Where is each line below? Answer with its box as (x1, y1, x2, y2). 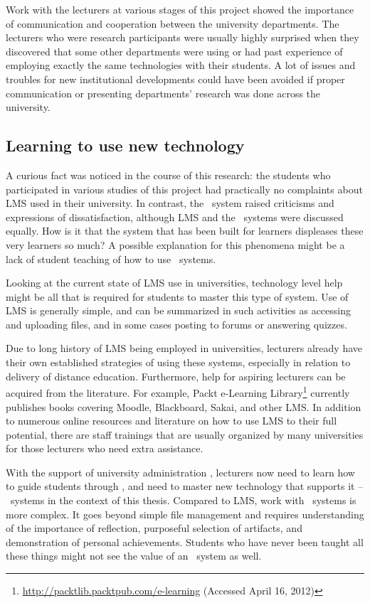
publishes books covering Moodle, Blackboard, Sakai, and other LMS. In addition (6, 399, 361, 414)
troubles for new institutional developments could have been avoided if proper (6, 71, 345, 86)
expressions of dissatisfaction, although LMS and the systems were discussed (6, 209, 344, 224)
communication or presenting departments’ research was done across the (6, 85, 321, 100)
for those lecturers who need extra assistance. (6, 441, 203, 456)
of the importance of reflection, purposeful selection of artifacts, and (6, 521, 302, 535)
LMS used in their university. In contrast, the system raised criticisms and (6, 196, 334, 210)
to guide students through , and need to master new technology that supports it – (6, 479, 364, 493)
